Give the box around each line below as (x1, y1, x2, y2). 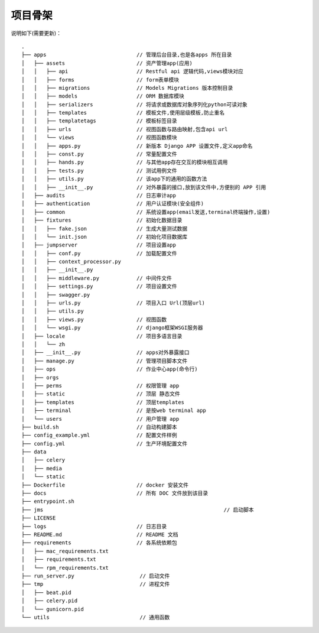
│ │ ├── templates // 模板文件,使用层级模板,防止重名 (21, 109, 225, 116)
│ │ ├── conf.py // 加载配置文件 (21, 250, 177, 257)
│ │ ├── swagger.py (21, 291, 90, 298)
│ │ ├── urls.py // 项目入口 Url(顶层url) (21, 300, 206, 307)
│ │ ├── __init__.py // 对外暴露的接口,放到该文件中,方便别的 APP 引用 (21, 184, 266, 190)
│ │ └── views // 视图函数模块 (21, 134, 177, 141)
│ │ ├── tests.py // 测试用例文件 (21, 167, 177, 174)
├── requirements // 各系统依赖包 (21, 540, 177, 546)
